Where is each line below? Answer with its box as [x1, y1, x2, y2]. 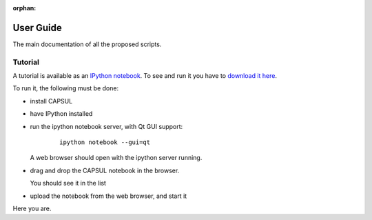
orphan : [12, 4, 37, 12]
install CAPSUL [30, 97, 73, 105]
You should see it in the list [30, 179, 107, 188]
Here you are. [12, 204, 52, 212]
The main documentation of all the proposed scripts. [12, 40, 162, 48]
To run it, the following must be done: [12, 84, 119, 92]
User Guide [12, 21, 62, 34]
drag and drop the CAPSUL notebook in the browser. [30, 166, 180, 174]
